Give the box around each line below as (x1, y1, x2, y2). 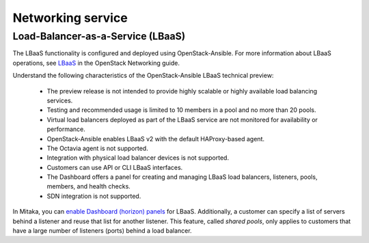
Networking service (12, 10, 128, 25)
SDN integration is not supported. (46, 192, 141, 200)
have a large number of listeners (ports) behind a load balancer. (12, 227, 192, 235)
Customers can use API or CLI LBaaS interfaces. (46, 163, 183, 171)
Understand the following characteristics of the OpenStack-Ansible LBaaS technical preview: (12, 72, 274, 80)
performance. (46, 125, 85, 133)
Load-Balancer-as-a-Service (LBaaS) (12, 30, 186, 42)
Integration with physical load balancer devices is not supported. (46, 154, 229, 162)
